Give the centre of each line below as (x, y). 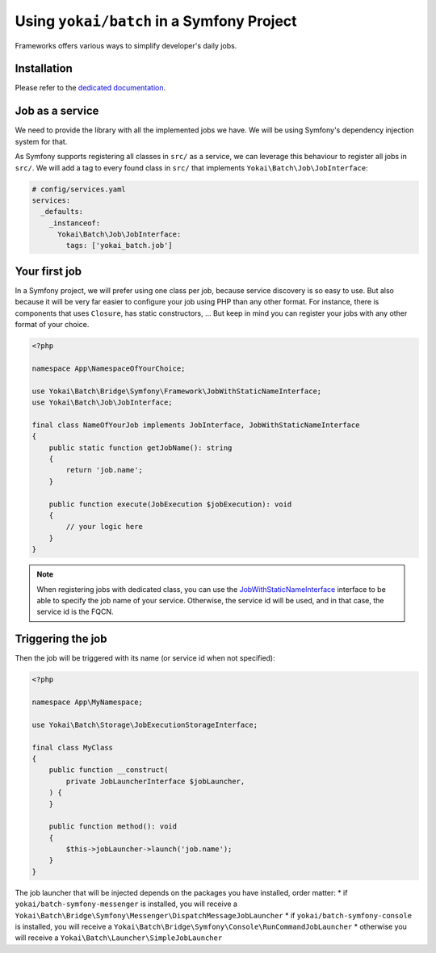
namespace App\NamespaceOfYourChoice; (109, 368)
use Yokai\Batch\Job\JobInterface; (102, 403)
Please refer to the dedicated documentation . (90, 88)
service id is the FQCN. (75, 612)
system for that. (41, 141)
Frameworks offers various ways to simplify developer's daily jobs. (126, 45)
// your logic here (104, 527)
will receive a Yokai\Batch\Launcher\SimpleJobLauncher (119, 938)
